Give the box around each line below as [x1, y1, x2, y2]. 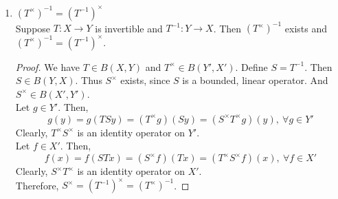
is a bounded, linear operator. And [182, 73, 328, 87]
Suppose [15, 21, 51, 34]
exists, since [120, 73, 170, 87]
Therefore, [15, 178, 59, 192]
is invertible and [95, 21, 163, 34]
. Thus [75, 73, 102, 87]
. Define [235, 59, 268, 74]
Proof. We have [15, 59, 80, 74]
